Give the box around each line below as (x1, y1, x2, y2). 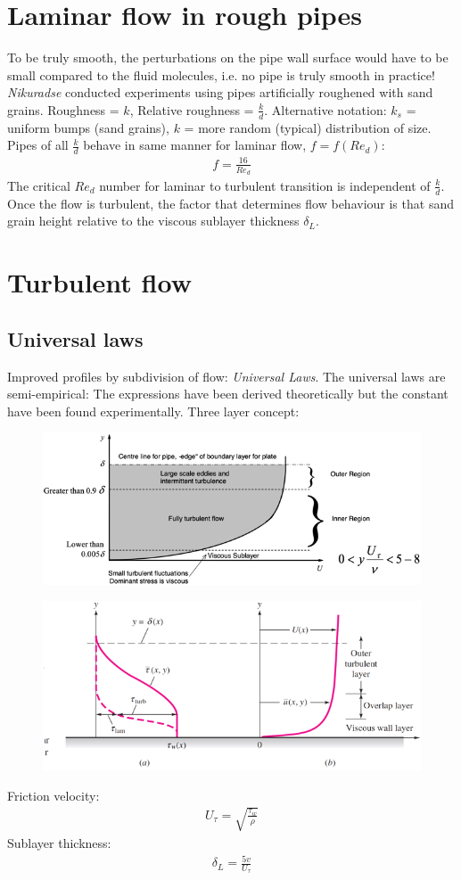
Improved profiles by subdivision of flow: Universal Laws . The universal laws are (7, 366, 446, 385)
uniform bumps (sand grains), (7, 118, 169, 136)
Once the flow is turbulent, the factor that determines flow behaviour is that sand (7, 193, 454, 212)
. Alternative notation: (264, 100, 387, 119)
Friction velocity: (7, 785, 100, 804)
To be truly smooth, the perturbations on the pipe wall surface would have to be (7, 48, 449, 67)
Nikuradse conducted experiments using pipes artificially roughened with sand (7, 83, 433, 102)
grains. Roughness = (7, 100, 119, 119)
